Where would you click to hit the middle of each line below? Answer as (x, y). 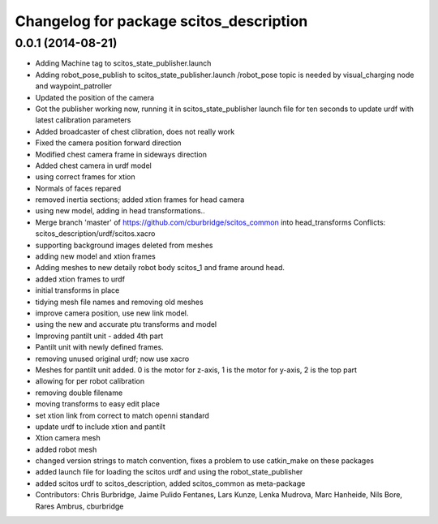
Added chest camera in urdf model (93, 165)
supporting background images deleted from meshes (124, 245)
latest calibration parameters (83, 120)
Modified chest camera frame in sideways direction (121, 154)
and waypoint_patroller (74, 86)
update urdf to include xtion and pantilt (100, 427)
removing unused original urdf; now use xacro (112, 359)
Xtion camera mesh (68, 438)
